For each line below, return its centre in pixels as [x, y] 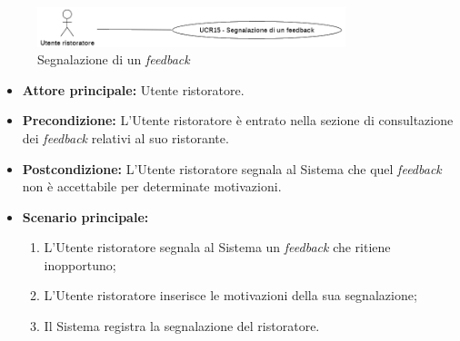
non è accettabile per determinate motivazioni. [152, 186]
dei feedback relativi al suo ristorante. [125, 137]
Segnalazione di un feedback [114, 59]
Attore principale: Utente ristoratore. [133, 89]
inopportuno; [80, 264]
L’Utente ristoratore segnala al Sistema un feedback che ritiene [217, 247]
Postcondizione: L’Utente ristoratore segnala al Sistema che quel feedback [232, 168]
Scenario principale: [85, 216]
